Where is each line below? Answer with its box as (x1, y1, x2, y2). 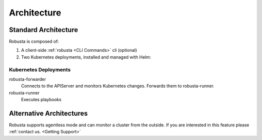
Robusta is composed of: (9, 39, 59, 45)
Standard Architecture (9, 26, 78, 34)
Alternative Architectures (9, 109, 88, 117)
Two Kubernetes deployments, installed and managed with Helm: (21, 54, 151, 60)
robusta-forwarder (9, 76, 46, 82)
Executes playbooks (21, 97, 62, 103)
